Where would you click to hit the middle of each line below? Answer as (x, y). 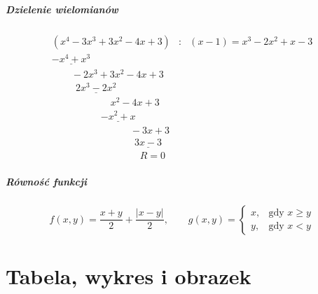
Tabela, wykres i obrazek (129, 275)
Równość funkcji (46, 181)
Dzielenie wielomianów (62, 9)
